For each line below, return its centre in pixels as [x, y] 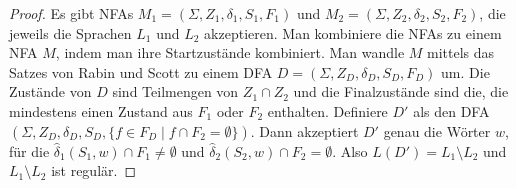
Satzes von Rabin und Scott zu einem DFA [141, 71]
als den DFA [451, 110]
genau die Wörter [437, 130]
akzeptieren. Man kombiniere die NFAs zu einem [353, 32]
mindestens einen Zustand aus [101, 110]
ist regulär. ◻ [94, 170]
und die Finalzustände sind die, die [401, 91]
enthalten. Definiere [327, 110]
